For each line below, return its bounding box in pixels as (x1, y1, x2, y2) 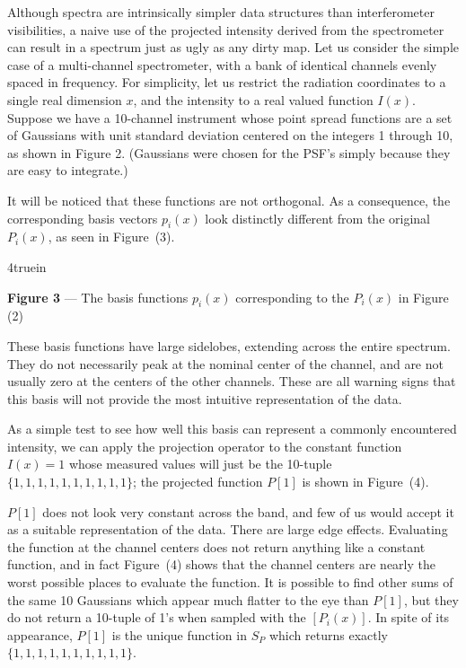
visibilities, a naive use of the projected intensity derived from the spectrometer (7, 20, 444, 39)
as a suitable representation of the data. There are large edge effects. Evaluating (7, 520, 448, 539)
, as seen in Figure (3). (48, 227, 175, 246)
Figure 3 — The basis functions (7, 287, 189, 306)
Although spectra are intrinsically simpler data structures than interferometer (7, 3, 435, 21)
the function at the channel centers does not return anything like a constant (7, 537, 426, 556)
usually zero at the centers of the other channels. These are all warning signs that (7, 372, 456, 391)
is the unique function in (111, 625, 247, 644)
